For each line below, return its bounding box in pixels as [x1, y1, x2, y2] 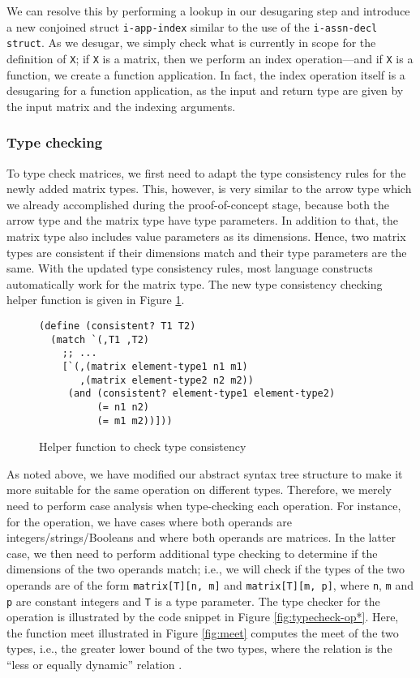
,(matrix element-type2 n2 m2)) [79, 374, 254, 386]
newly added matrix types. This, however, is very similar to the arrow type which [6, 180, 412, 197]
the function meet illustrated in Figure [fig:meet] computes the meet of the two [6, 624, 399, 641]
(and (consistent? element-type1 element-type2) [67, 388, 336, 400]
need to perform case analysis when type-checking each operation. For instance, [6, 496, 401, 513]
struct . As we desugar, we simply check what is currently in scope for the [6, 34, 376, 51]
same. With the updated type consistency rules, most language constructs [6, 260, 373, 277]
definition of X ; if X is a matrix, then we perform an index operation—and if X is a [6, 49, 414, 67]
